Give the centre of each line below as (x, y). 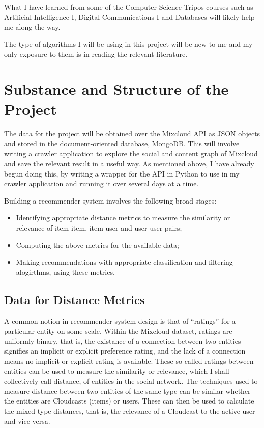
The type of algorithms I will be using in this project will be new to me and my (128, 44)
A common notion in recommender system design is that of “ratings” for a (120, 321)
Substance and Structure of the (116, 89)
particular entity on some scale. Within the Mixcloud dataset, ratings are (118, 331)
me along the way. (32, 27)
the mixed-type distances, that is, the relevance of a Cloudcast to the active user (130, 410)
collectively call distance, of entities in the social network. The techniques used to (131, 381)
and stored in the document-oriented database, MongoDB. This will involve (122, 143)
